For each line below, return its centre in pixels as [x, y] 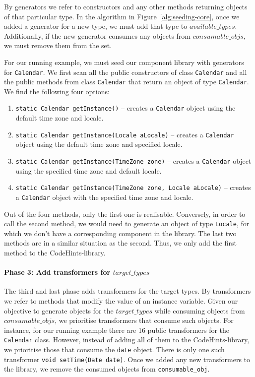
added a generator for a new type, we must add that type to [96, 26]
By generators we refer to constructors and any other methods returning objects [126, 6]
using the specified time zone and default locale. [89, 170]
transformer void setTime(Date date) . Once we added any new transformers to [127, 359]
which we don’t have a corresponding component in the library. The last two [120, 233]
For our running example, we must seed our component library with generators [124, 62]
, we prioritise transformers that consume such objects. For [144, 320]
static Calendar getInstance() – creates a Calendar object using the [126, 108]
